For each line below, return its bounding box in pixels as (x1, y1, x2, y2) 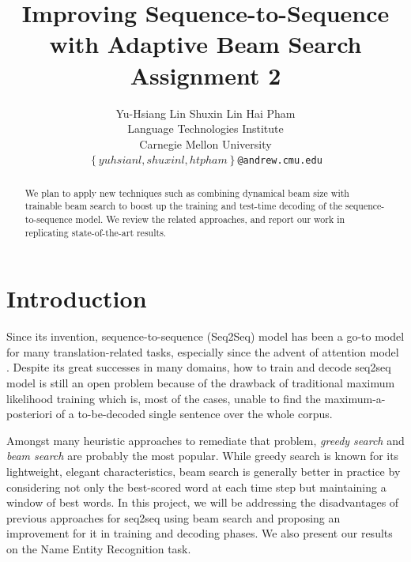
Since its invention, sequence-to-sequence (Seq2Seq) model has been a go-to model (6, 328, 405, 345)
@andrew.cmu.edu (237, 155, 322, 167)
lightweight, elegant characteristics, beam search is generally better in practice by (6, 463, 401, 480)
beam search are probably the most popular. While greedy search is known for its (6, 447, 399, 464)
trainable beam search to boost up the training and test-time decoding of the (25, 199, 343, 213)
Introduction (6, 282, 147, 315)
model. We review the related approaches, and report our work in (75, 213, 345, 226)
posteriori (6, 405, 53, 422)
